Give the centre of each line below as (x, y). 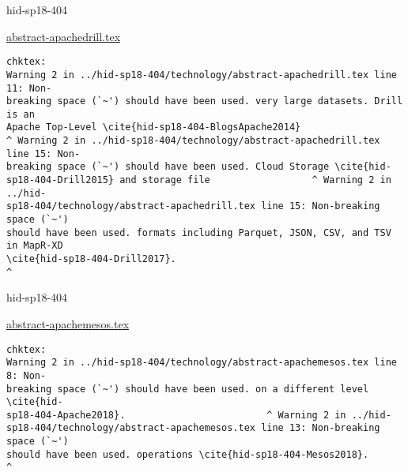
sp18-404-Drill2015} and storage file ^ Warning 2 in (199, 180)
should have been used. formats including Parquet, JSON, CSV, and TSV (199, 232)
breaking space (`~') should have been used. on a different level (188, 389)
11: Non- (29, 88)
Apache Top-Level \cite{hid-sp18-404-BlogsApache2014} (154, 127)
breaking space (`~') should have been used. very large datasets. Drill (205, 101)
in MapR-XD (35, 246)
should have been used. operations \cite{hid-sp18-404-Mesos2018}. (188, 454)
